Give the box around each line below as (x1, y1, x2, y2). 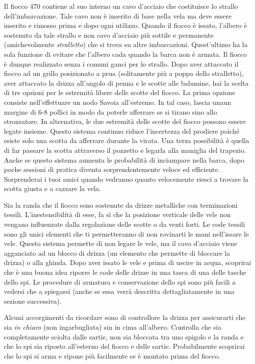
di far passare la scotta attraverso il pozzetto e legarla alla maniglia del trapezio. (4, 145, 246, 155)
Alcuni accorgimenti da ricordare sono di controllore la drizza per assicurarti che (4, 312, 246, 322)
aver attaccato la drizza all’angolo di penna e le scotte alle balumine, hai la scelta (4, 77, 249, 88)
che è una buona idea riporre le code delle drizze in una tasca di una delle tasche (4, 267, 247, 277)
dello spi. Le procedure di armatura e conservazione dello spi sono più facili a (4, 276, 236, 287)
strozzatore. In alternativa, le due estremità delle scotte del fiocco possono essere (4, 116, 246, 126)
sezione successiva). (4, 295, 62, 306)
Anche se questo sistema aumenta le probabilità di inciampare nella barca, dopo (4, 154, 245, 165)
